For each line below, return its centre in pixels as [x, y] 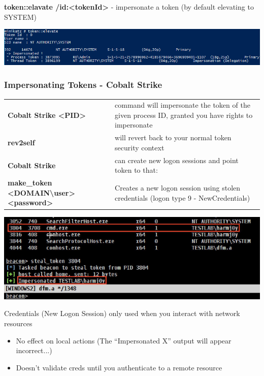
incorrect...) [34, 350]
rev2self [21, 143]
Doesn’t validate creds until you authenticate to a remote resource [119, 367]
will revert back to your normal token [173, 137]
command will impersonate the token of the [183, 105]
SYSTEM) [20, 17]
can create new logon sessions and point [177, 160]
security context [140, 147]
